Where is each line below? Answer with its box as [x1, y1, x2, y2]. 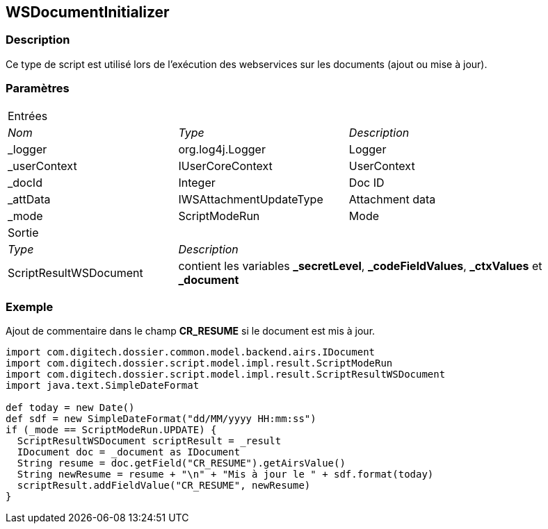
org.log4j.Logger [178, 142, 266, 156]
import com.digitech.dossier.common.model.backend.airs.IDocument [6, 346, 376, 358]
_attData [8, 192, 51, 206]
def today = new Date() [6, 402, 135, 414]
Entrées [8, 108, 48, 123]
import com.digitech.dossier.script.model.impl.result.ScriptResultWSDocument [6, 369, 446, 380]
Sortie [8, 225, 39, 240]
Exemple [6, 299, 54, 314]
